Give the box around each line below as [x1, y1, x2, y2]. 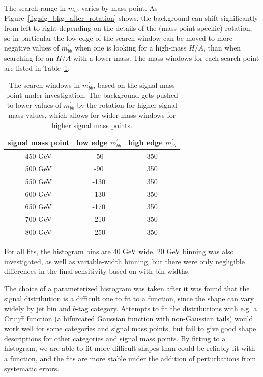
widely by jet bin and [4, 303, 71, 314]
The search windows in [9, 80, 80, 90]
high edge [128, 137, 163, 148]
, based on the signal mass [93, 80, 175, 90]
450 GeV [25, 150, 52, 161]
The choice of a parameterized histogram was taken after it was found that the [4, 283, 250, 293]
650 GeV [25, 201, 52, 212]
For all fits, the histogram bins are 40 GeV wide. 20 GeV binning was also [4, 246, 234, 257]
